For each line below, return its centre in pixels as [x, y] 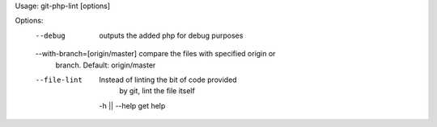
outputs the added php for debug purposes [171, 35]
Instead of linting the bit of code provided [168, 80]
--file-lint [59, 80]
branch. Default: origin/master [106, 65]
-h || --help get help [132, 105]
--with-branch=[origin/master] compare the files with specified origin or [155, 54]
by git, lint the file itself [157, 91]
